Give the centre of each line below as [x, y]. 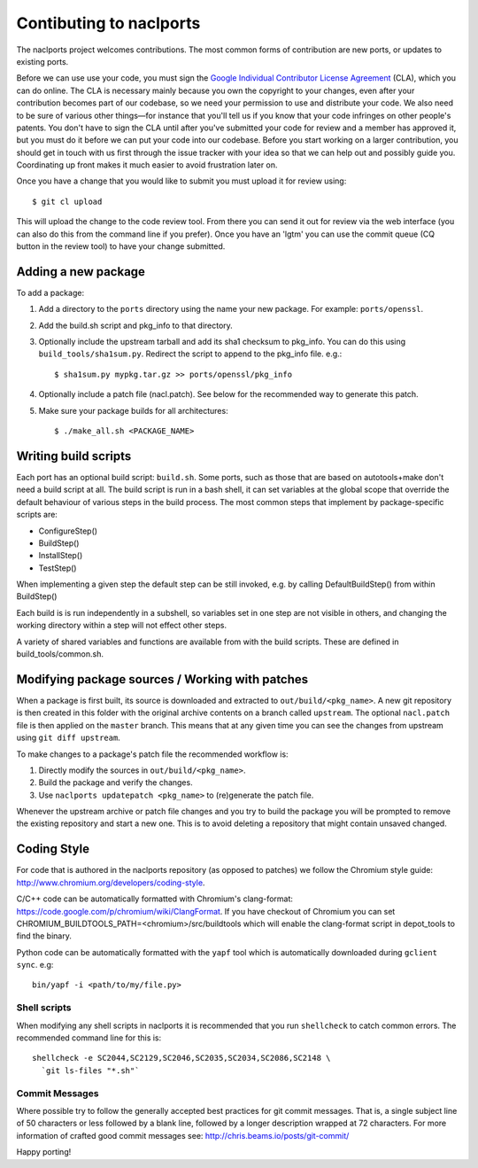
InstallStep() [61, 556]
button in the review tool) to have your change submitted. [121, 246]
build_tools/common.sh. [60, 654]
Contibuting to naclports [108, 23]
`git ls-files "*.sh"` [90, 1071]
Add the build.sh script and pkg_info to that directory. [136, 325]
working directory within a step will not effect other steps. [122, 626]
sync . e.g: [35, 965]
